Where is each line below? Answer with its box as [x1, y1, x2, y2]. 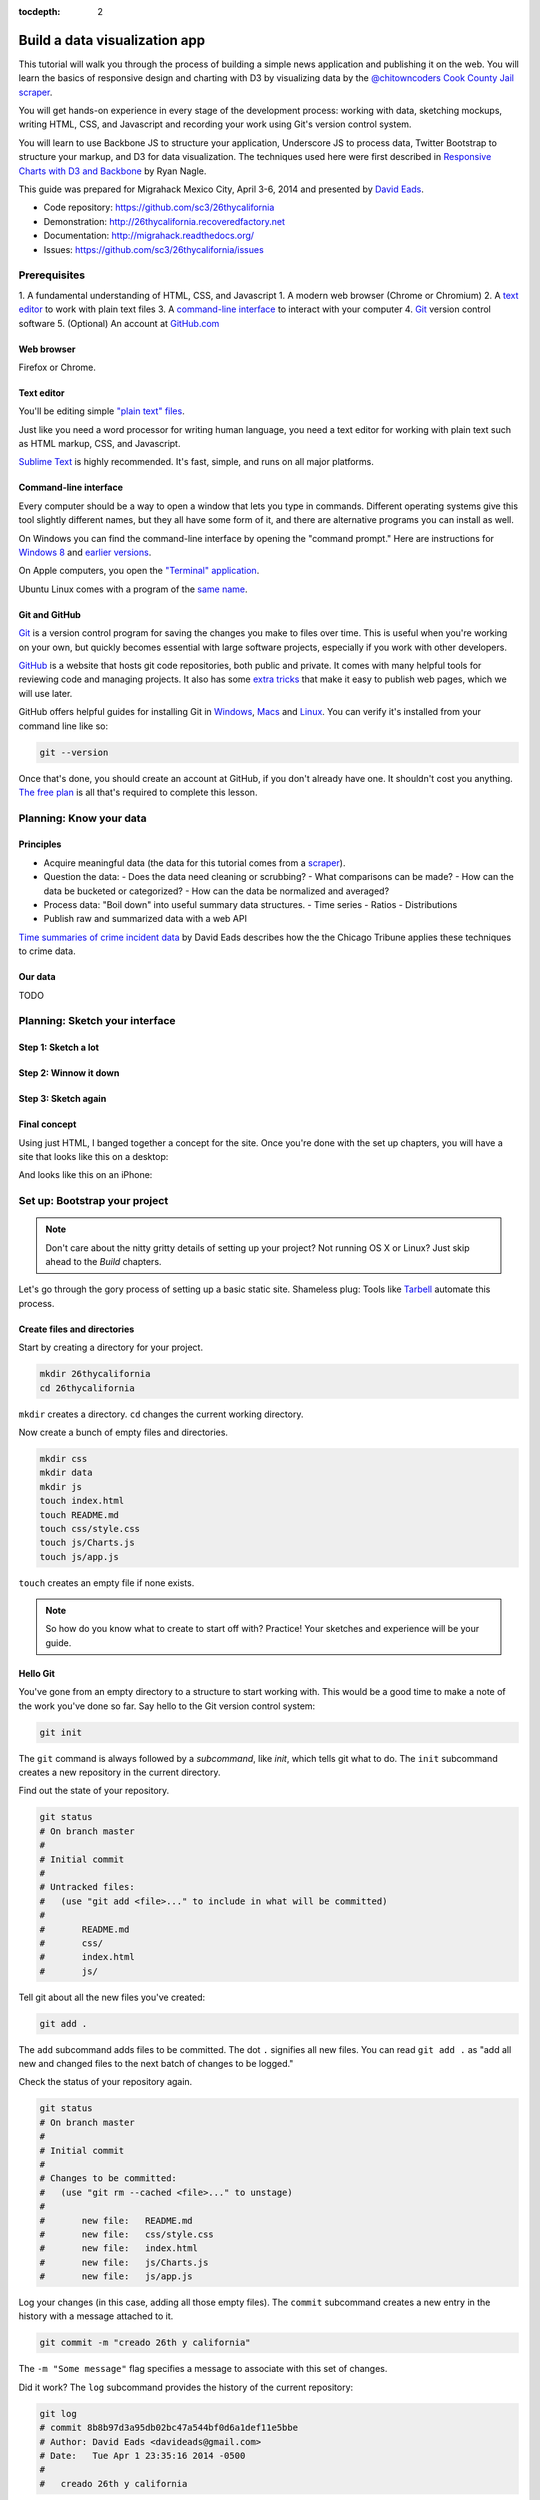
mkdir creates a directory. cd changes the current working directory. [18, 1408, 304, 1420]
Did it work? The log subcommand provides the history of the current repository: [18, 2381, 354, 2393]
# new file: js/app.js [39, 2271, 194, 2282]
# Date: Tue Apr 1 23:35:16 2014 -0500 [39, 2450, 246, 2461]
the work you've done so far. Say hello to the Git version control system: [18, 1700, 316, 1712]
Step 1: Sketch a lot [18, 1041, 100, 1054]
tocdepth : [18, 6, 61, 17]
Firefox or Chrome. [18, 361, 97, 373]
